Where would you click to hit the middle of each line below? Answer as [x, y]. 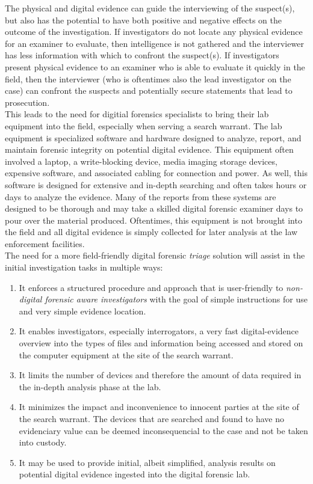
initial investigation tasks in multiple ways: [84, 267]
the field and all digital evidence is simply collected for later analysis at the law [151, 232]
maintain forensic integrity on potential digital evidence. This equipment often [149, 149]
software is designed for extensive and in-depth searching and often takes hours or [156, 184]
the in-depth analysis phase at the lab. [90, 386]
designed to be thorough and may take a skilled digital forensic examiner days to [154, 208]
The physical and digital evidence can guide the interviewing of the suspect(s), [150, 8]
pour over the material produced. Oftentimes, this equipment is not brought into [153, 220]
